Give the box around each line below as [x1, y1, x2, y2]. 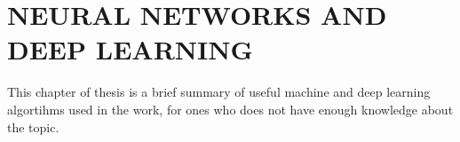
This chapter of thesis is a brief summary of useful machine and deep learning [7, 83, 431, 101]
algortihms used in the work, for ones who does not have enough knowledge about [7, 99, 454, 118]
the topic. [7, 117, 59, 136]
